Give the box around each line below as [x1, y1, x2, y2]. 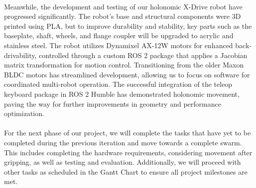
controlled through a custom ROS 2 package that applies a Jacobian [39, 50, 248, 60]
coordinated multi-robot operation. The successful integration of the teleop [4, 79, 233, 89]
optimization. [4, 108, 44, 119]
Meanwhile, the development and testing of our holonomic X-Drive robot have [4, 1, 243, 11]
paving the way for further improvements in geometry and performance [4, 98, 221, 109]
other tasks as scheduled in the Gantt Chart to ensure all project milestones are [4, 166, 248, 177]
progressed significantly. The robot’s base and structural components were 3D [4, 11, 241, 21]
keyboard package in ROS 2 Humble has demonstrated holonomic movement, [4, 88, 240, 99]
